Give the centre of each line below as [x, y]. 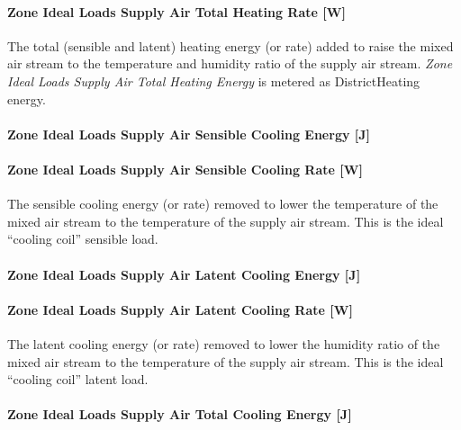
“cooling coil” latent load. [78, 379]
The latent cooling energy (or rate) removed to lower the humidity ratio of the [224, 343]
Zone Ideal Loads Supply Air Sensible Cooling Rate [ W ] [185, 169]
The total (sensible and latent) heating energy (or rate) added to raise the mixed [230, 45]
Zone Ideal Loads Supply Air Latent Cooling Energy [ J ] [184, 274]
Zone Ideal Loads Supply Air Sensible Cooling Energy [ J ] [189, 134]
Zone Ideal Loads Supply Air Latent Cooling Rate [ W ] [180, 309]
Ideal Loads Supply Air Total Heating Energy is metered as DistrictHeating [214, 81]
